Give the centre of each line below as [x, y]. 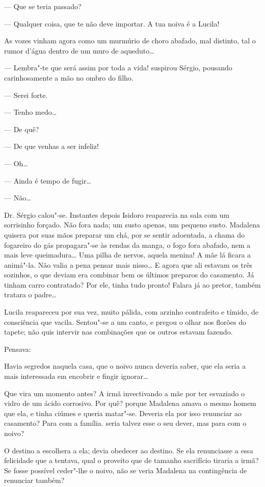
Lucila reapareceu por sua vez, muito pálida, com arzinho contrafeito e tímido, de [131, 312]
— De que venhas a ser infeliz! [51, 146]
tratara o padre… [30, 294]
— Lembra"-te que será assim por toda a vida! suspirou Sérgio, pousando [118, 68]
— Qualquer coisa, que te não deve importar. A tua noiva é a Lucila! [112, 23]
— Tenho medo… [31, 112]
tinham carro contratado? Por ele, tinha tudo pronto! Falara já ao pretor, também [132, 284]
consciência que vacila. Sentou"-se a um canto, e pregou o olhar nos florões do [125, 322]
